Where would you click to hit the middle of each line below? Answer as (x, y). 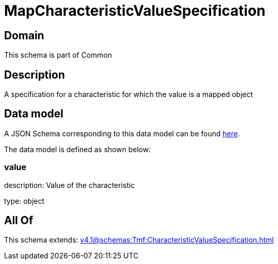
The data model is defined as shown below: (78, 149)
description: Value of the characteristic (70, 185)
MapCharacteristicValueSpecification (135, 11)
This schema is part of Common (58, 55)
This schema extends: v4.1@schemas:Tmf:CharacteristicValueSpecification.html (139, 240)
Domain (24, 35)
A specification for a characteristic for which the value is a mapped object (129, 94)
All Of (19, 221)
